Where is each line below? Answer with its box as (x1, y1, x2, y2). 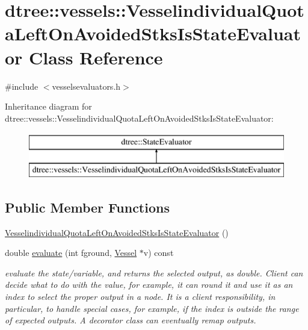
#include (5, 79, 38, 92)
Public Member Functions (5, 198, 170, 216)
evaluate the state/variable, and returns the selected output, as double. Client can (5, 266, 303, 279)
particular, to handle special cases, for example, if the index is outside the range (5, 302, 299, 314)
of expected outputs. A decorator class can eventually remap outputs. (5, 314, 256, 326)
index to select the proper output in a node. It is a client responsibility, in (5, 290, 276, 303)
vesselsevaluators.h (52, 79, 121, 92)
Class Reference (29, 45, 163, 69)
